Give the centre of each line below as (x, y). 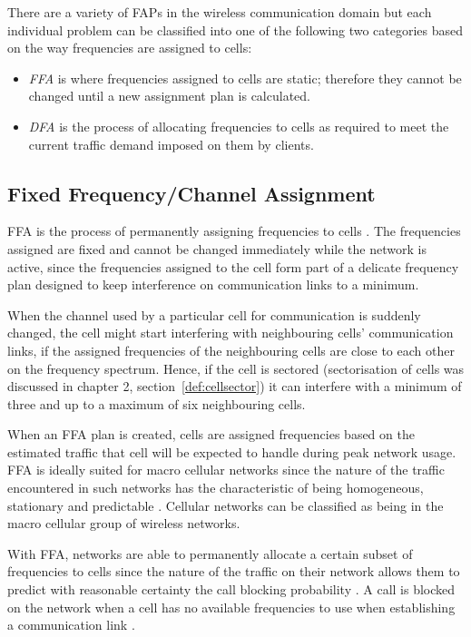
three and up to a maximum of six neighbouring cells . (157, 403)
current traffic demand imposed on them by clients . (171, 144)
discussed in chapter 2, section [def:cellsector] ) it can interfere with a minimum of (235, 386)
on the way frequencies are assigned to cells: (130, 48)
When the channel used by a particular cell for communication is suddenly (214, 314)
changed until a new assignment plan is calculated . (169, 96)
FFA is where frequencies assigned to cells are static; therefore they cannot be (245, 78)
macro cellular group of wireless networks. (124, 523)
